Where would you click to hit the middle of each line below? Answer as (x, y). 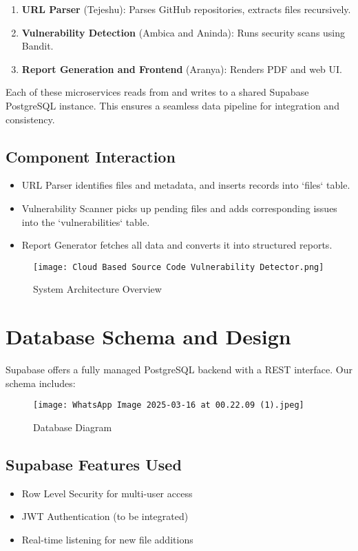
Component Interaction (91, 156)
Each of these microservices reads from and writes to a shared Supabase (157, 92)
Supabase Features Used (94, 464)
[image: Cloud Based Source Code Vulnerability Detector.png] (179, 267)
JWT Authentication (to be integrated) (105, 516)
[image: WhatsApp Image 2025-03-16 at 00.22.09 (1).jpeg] (169, 405)
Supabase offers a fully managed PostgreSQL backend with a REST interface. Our (179, 370)
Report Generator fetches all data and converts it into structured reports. (177, 245)
